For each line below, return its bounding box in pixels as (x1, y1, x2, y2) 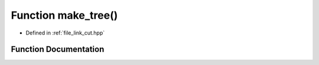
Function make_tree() (11, 9, 118, 22)
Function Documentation (11, 45, 105, 54)
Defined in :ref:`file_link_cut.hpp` (25, 29, 105, 36)
